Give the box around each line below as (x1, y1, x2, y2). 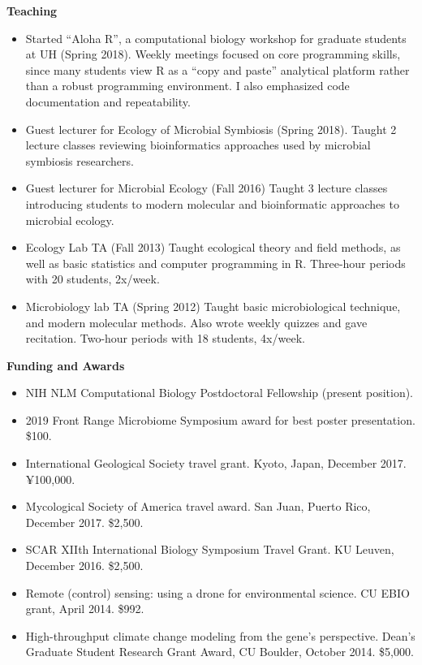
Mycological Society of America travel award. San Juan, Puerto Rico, (25, 498, 371, 515)
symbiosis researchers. (25, 152, 134, 169)
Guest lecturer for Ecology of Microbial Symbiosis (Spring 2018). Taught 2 (25, 120, 397, 137)
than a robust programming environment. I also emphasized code (25, 77, 350, 94)
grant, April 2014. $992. (25, 600, 144, 617)
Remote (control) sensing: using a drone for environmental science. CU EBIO (25, 584, 410, 601)
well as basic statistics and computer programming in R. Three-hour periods (25, 254, 406, 271)
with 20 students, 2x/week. (25, 270, 160, 287)
